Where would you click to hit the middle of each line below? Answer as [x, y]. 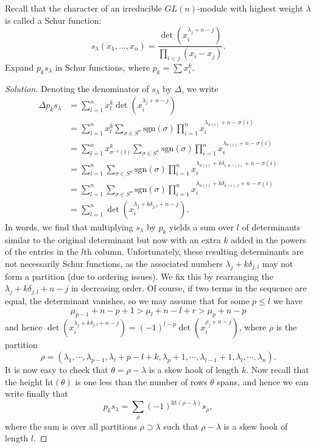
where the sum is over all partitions [71, 426]
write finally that [37, 393]
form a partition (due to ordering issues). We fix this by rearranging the [139, 276]
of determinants [271, 226]
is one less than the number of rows [141, 381]
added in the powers [269, 239]
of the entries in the [42, 251]
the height [24, 381]
